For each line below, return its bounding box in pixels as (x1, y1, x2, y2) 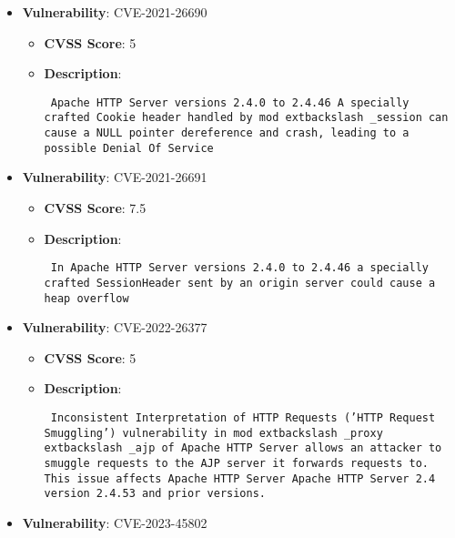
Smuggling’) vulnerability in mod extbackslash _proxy (44, 426, 383, 440)
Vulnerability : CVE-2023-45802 (22, 513, 207, 532)
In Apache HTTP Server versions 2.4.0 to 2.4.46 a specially (50, 261, 429, 275)
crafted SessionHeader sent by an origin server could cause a (44, 276, 436, 289)
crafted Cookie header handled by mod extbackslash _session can (44, 111, 449, 125)
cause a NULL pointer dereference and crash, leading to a (44, 127, 409, 140)
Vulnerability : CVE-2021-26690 (22, 3, 207, 21)
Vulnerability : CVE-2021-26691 (22, 167, 207, 187)
